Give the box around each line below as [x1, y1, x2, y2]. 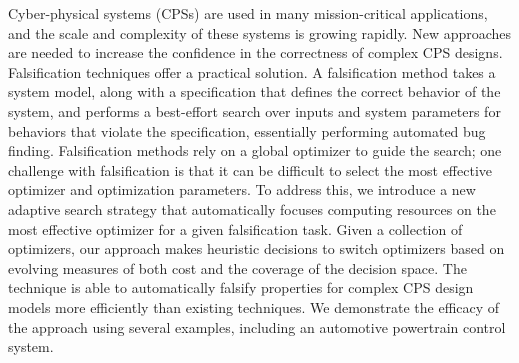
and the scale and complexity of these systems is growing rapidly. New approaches [8, 22, 512, 43]
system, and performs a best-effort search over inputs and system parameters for [8, 100, 501, 121]
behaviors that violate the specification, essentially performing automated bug [8, 120, 486, 141]
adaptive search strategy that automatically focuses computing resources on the [8, 198, 496, 219]
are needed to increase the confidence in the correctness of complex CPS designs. [8, 42, 503, 63]
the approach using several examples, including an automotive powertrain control [8, 316, 506, 337]
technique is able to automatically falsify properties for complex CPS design [8, 277, 474, 298]
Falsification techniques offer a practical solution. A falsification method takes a [8, 61, 496, 82]
